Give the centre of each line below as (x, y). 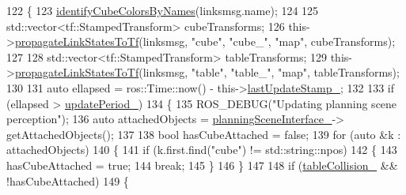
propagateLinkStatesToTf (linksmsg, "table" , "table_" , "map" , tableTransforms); (207, 72)
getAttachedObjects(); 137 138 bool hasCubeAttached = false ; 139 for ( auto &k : (204, 134)
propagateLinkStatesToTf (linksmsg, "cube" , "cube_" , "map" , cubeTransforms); (205, 41)
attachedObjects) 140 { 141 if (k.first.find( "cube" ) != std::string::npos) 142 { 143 (202, 150)
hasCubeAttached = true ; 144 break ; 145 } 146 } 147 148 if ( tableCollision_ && (202, 165)
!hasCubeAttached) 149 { (68, 180)
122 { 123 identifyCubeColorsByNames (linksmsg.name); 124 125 (163, 10)
